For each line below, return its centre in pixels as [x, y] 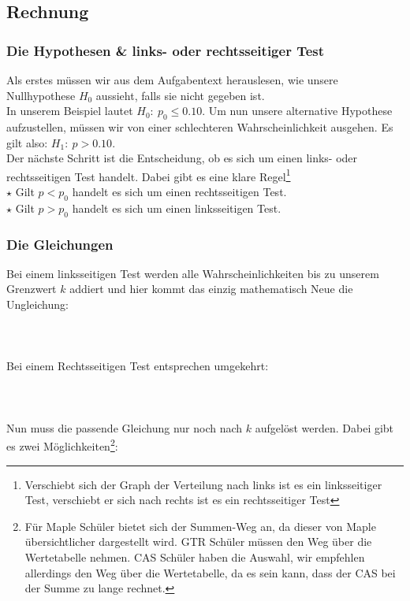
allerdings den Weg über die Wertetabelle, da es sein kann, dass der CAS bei [210, 572]
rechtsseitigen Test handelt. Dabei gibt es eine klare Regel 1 [149, 175]
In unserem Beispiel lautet [70, 111]
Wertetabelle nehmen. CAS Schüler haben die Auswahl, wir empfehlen [195, 556]
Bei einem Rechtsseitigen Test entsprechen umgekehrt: [138, 366]
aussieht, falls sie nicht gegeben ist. [180, 95]
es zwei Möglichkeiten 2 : [62, 445]
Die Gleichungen [60, 244]
